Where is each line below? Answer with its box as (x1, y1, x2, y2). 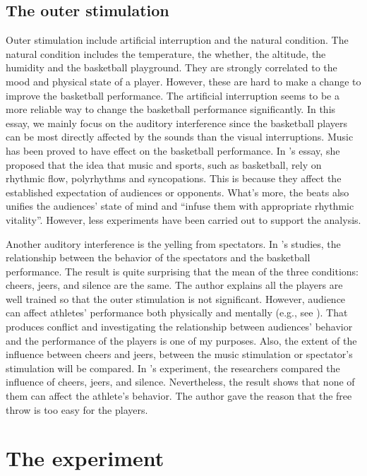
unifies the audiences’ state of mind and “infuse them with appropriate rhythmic (6, 198, 354, 213)
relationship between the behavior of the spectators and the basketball (6, 250, 311, 265)
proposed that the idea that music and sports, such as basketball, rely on (6, 157, 322, 172)
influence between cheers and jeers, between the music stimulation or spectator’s (6, 347, 353, 362)
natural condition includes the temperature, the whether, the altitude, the (6, 46, 326, 61)
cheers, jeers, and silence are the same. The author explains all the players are (6, 278, 343, 292)
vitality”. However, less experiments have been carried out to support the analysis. (6, 212, 361, 227)
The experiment (6, 444, 164, 472)
